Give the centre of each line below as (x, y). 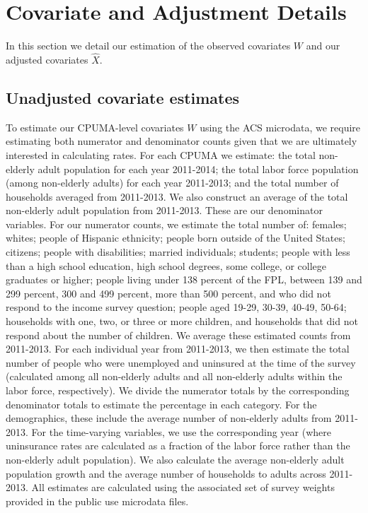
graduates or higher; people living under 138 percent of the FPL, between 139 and (184, 279)
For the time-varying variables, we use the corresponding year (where (181, 431)
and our (323, 46)
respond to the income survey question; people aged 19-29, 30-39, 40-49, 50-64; (176, 307)
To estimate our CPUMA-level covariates (95, 127)
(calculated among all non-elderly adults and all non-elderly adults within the (174, 376)
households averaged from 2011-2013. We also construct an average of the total (177, 196)
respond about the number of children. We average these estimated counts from (178, 335)
